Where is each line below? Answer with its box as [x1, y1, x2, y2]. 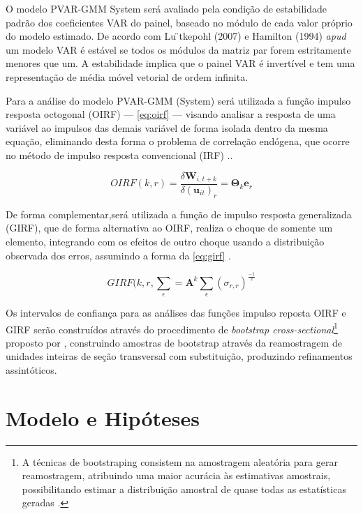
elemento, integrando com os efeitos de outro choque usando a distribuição [6, 234, 325, 248]
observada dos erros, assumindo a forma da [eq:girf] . [6, 248, 232, 262]
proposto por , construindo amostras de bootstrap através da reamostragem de [6, 335, 342, 349]
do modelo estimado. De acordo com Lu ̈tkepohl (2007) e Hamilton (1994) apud [6, 29, 346, 43]
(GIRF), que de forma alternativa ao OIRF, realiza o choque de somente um [6, 220, 333, 235]
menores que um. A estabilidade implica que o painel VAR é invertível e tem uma [6, 56, 355, 70]
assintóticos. [6, 362, 57, 377]
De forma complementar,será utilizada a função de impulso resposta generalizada [6, 206, 352, 221]
